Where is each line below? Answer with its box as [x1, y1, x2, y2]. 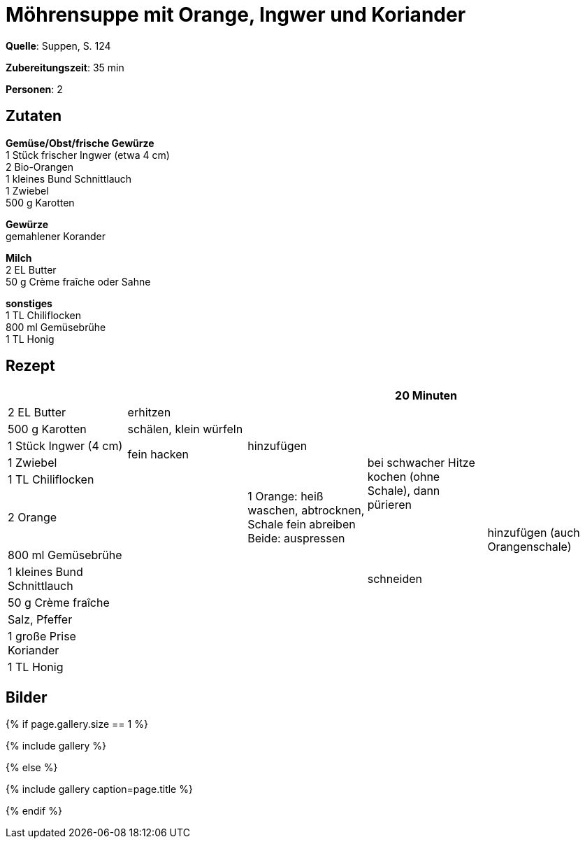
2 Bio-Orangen [6, 160, 73, 173]
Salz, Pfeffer [8, 612, 73, 627]
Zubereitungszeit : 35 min [6, 61, 124, 73]
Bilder [6, 688, 48, 706]
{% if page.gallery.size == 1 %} [6, 718, 148, 731]
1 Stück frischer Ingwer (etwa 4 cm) [6, 148, 170, 161]
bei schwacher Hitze [367, 456, 475, 470]
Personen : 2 [6, 83, 63, 95]
